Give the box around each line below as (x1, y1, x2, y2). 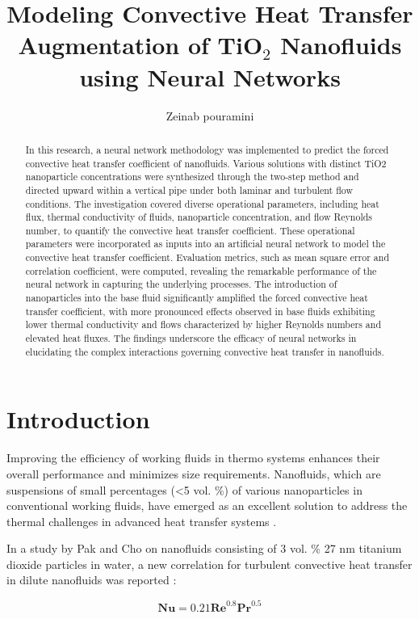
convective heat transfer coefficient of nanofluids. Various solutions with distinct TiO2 (25, 156, 387, 170)
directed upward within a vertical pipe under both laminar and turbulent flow (25, 183, 354, 196)
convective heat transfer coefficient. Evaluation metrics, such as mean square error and (25, 251, 390, 264)
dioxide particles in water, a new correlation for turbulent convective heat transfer (6, 555, 413, 572)
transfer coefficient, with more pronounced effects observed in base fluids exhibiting (25, 304, 375, 318)
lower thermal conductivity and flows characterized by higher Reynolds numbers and (25, 318, 381, 331)
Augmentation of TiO (18, 28, 263, 61)
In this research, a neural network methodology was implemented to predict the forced (25, 142, 389, 156)
